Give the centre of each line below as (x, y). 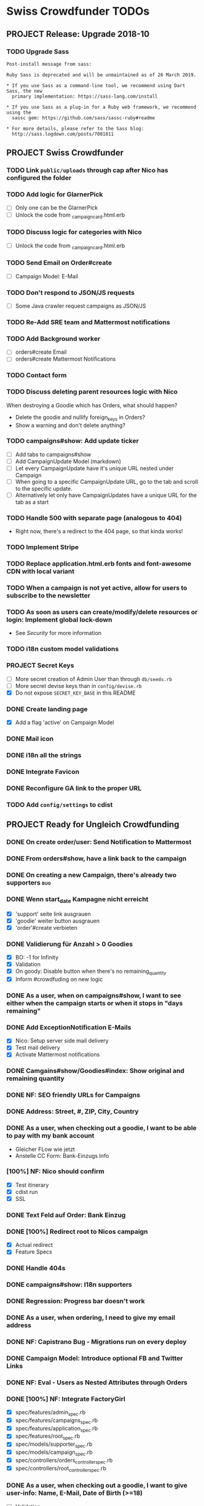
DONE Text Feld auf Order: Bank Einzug (66, 1215)
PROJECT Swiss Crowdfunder (65, 153)
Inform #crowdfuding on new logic (59, 979)
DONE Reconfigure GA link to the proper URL (74, 788)
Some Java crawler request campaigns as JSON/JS (80, 306)
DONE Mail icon (30, 739)
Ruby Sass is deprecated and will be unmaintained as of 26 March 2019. (101, 75)
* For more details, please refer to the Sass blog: (75, 128)
